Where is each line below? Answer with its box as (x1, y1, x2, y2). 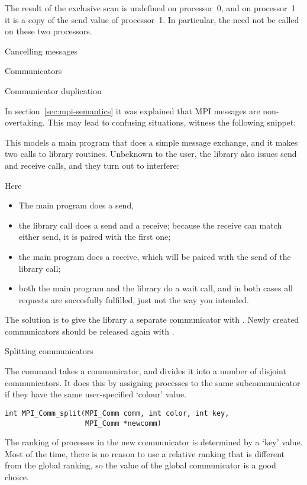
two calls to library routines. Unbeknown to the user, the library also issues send (5, 147, 297, 160)
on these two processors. (5, 25, 92, 37)
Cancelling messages (5, 44, 78, 57)
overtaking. (5, 116, 45, 129)
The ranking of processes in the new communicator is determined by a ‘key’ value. (5, 436, 303, 448)
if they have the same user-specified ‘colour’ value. (5, 388, 187, 400)
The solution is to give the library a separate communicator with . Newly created (5, 313, 299, 326)
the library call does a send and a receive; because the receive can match (18, 219, 282, 231)
